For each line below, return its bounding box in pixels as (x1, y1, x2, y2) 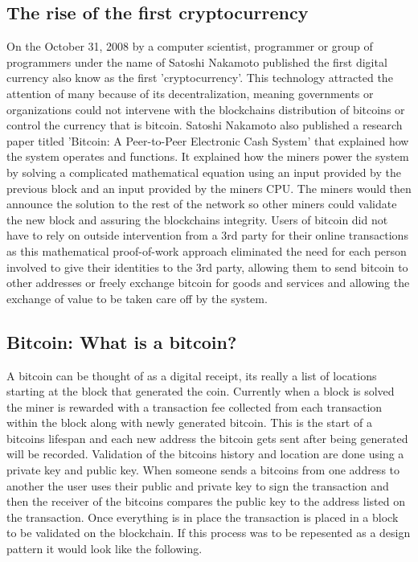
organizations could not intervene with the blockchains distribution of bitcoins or (6, 101, 405, 117)
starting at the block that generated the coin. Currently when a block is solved (6, 383, 395, 400)
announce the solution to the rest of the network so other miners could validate (6, 195, 397, 212)
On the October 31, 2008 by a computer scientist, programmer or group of (6, 38, 373, 55)
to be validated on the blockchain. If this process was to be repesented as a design (6, 524, 411, 541)
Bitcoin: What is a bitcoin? (6, 329, 237, 354)
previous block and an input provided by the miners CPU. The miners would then (6, 179, 412, 196)
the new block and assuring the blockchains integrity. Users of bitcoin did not (6, 211, 388, 228)
